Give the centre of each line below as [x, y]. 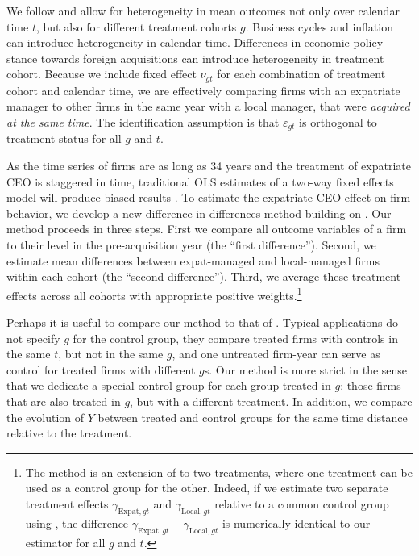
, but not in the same [111, 354]
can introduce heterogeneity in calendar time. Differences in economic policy [195, 42]
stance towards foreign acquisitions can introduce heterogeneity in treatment [195, 58]
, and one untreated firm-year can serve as [276, 354]
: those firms [371, 385]
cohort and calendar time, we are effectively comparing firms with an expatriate [203, 90]
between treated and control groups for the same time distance [253, 417]
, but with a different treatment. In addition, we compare [271, 401]
